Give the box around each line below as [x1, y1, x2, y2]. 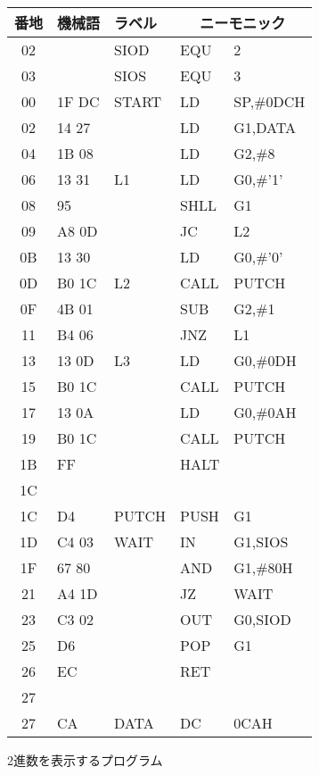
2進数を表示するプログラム [7, 751, 163, 769]
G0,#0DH [233, 350, 297, 371]
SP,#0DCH [233, 91, 306, 112]
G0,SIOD [233, 609, 291, 629]
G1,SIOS [233, 531, 289, 552]
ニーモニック [200, 12, 286, 33]
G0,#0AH [233, 402, 297, 422]
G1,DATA [233, 117, 296, 137]
